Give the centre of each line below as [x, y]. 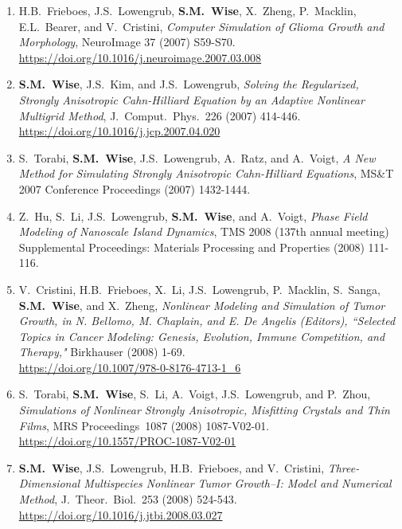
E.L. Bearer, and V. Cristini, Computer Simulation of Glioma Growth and [201, 26]
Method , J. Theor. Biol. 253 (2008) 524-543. [128, 499]
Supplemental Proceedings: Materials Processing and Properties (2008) [191, 247]
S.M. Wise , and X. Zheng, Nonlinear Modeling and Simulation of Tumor [202, 305]
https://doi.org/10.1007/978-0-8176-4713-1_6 [130, 367]
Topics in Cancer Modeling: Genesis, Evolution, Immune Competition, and [202, 336]
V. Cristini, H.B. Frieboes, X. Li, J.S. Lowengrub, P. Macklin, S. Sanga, [199, 289]
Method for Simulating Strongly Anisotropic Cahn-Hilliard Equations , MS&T [206, 173]
